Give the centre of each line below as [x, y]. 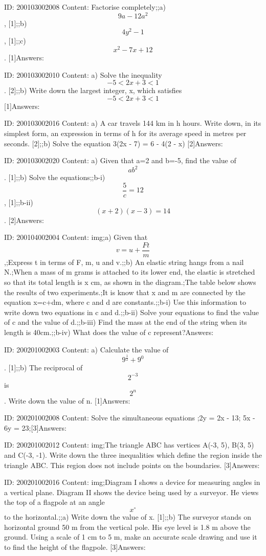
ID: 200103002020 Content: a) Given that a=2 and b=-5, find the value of [120, 160]
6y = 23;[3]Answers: [35, 427]
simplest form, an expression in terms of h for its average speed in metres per [125, 133]
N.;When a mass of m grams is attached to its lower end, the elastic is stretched [130, 272]
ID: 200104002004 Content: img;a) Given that [76, 237]
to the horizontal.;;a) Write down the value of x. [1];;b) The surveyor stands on [128, 517]
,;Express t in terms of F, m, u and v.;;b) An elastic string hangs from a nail [124, 262]
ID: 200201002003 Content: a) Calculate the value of [86, 349]
